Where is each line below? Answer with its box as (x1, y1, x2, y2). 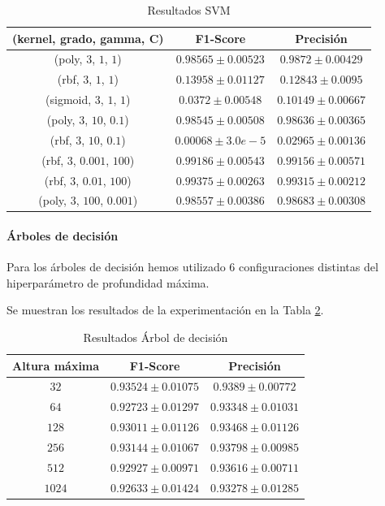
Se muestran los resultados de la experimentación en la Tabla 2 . (6, 301, 324, 318)
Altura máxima (12, 357, 100, 374)
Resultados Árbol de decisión (83, 329, 228, 346)
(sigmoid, (45, 91, 92, 108)
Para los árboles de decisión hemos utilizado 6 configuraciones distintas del (6, 258, 379, 275)
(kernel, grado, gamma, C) (12, 29, 164, 46)
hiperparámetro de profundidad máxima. (6, 274, 210, 291)
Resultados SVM (147, 2, 231, 18)
